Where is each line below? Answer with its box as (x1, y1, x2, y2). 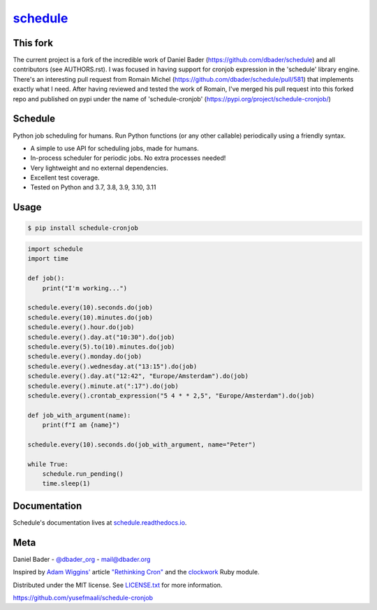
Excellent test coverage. (30, 173, 100, 182)
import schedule (27, 245, 84, 253)
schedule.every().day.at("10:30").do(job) (27, 333, 175, 341)
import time (27, 255, 69, 263)
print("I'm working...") (42, 284, 128, 292)
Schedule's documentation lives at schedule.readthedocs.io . (13, 518, 187, 527)
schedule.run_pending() (42, 470, 124, 478)
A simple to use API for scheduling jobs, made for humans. (30, 144, 199, 152)
